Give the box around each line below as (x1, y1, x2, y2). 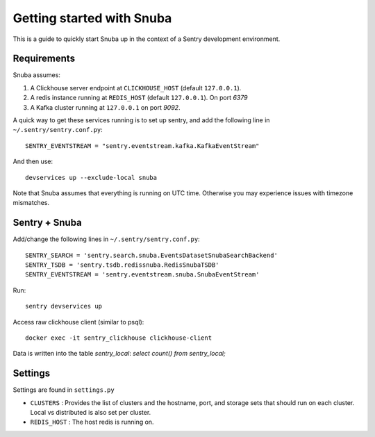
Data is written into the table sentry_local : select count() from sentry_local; (12, 349, 226, 358)
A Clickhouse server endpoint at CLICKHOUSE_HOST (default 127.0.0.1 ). (30, 83, 242, 92)
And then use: (12, 157, 53, 166)
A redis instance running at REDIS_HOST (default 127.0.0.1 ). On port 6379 (30, 94, 248, 102)
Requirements (12, 53, 76, 65)
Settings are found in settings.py (12, 386, 115, 394)
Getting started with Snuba (12, 10, 172, 26)
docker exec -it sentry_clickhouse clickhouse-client (25, 334, 212, 342)
